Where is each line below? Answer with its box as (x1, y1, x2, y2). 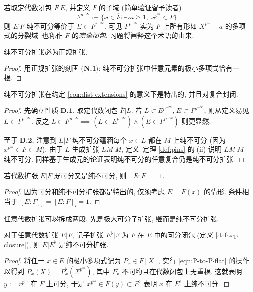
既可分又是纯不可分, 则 (54, 170, 127, 180)
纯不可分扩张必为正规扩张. (4, 46, 88, 56)
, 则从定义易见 (204, 105, 250, 115)
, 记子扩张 (72, 230, 104, 240)
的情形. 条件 (203, 186, 242, 197)
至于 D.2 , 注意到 (4, 134, 57, 145)
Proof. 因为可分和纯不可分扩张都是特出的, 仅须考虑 (4, 186, 165, 197)
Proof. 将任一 (4, 255, 45, 266)
